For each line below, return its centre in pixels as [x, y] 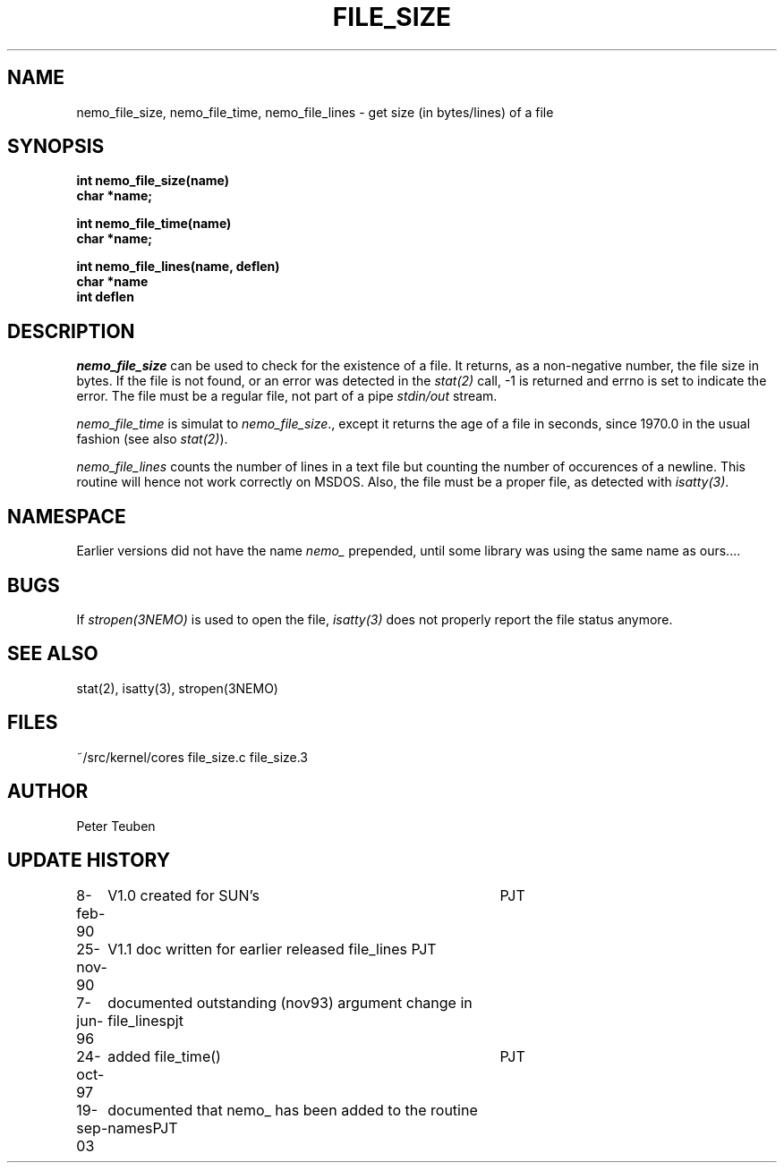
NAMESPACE [67, 516]
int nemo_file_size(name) [153, 181]
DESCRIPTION [71, 331]
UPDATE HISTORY [89, 860]
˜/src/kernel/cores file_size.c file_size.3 [192, 757]
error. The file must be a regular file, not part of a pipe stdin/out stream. [287, 396]
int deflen [105, 297]
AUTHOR [48, 792]
